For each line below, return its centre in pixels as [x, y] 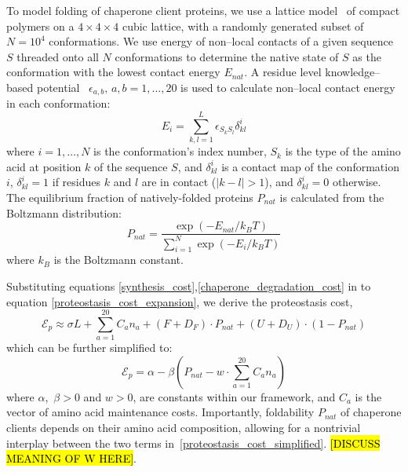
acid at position [44, 166]
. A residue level [283, 72]
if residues [76, 182]
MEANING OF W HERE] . [71, 458]
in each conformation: [58, 103]
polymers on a [40, 26]
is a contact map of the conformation [310, 166]
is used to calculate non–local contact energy [288, 87]
